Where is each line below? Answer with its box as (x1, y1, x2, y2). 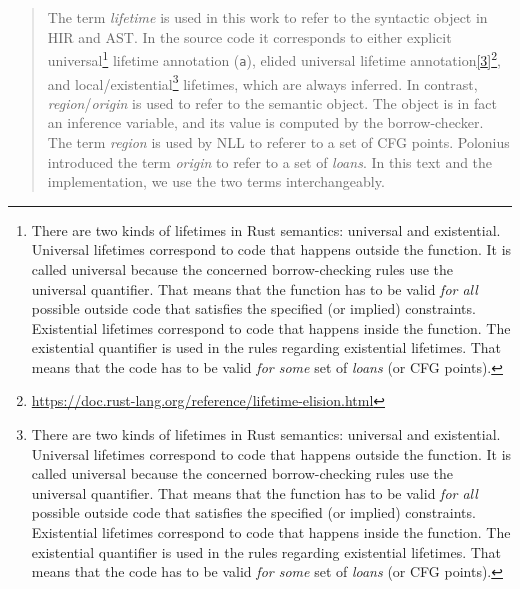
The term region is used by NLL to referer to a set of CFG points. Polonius (47, 131, 510, 152)
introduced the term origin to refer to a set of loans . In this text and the (47, 151, 493, 172)
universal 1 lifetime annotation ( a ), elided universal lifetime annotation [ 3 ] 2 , (47, 47, 502, 70)
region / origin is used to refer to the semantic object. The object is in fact (47, 92, 497, 113)
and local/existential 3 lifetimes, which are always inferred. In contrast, (47, 70, 478, 94)
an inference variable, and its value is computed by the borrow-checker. (47, 112, 484, 133)
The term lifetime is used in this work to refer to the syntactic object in (47, 7, 488, 27)
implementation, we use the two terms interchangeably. (47, 171, 385, 192)
